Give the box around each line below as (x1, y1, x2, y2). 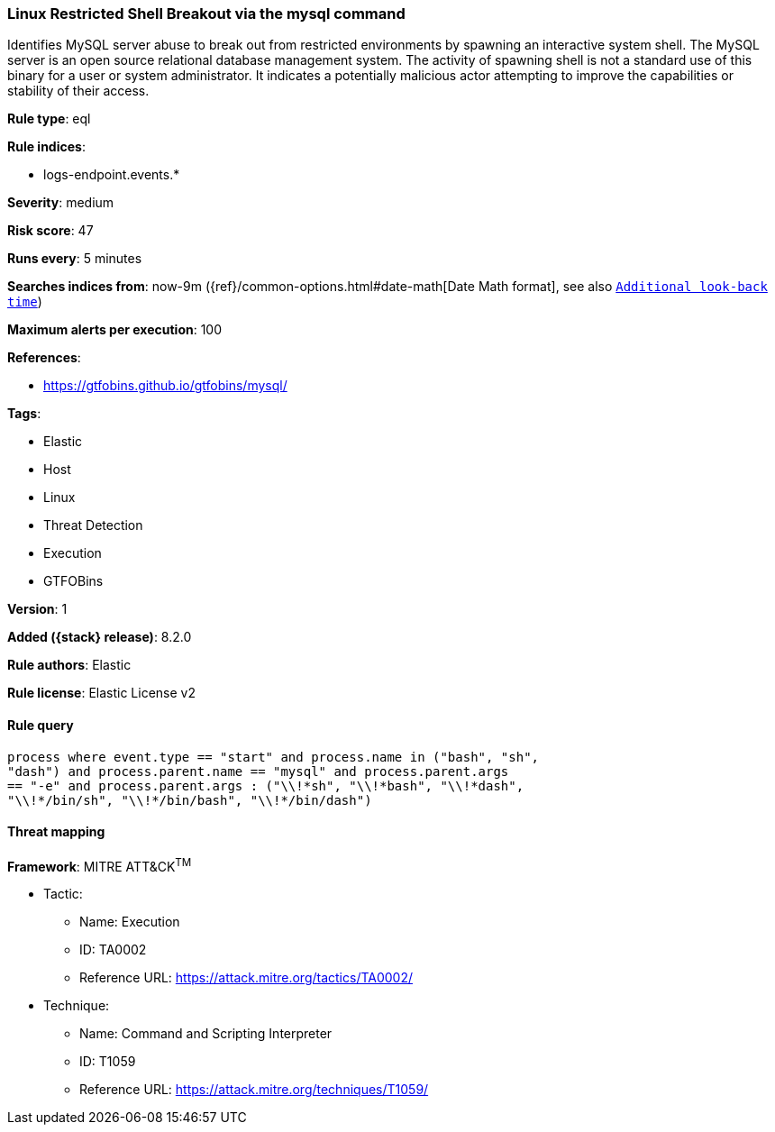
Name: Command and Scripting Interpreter (79, 1026, 333, 1042)
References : (7, 350, 81, 366)
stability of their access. (7, 83, 150, 99)
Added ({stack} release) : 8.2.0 (7, 629, 192, 645)
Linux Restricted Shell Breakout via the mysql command (7, 5, 406, 23)
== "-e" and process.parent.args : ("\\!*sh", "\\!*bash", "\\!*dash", (7, 778, 524, 793)
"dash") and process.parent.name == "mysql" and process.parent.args (7, 763, 509, 779)
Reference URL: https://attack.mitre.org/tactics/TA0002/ (79, 970, 414, 986)
